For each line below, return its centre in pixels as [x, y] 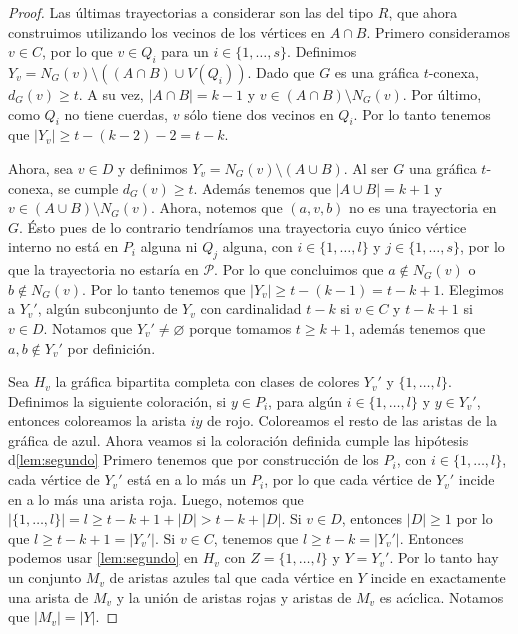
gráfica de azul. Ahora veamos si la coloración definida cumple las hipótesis [238, 439]
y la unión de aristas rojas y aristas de [234, 596]
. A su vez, [111, 93]
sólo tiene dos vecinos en [259, 113]
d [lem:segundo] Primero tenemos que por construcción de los [193, 459]
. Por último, [442, 93]
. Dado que [281, 71]
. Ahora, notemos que [217, 207]
